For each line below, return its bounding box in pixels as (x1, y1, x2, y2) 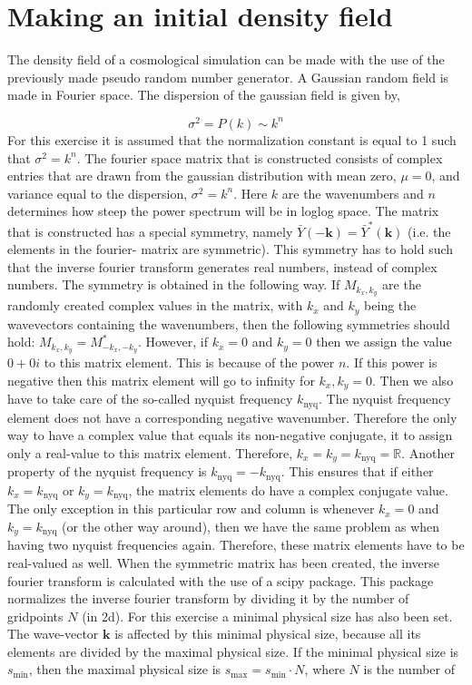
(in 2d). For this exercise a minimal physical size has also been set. (82, 606, 453, 625)
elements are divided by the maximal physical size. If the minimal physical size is (7, 641, 459, 661)
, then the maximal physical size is (28, 660, 221, 679)
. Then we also (372, 370, 454, 389)
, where (304, 660, 345, 679)
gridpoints (7, 606, 64, 625)
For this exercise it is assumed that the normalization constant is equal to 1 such (7, 130, 457, 149)
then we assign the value (316, 332, 452, 351)
